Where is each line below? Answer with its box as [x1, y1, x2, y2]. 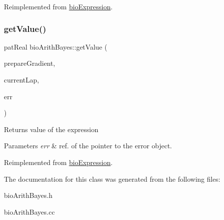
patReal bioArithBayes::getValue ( [4, 41, 108, 52]
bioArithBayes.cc [4, 206, 55, 217]
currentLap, [4, 75, 39, 84]
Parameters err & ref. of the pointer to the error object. [4, 140, 172, 151]
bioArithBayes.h [4, 190, 53, 200]
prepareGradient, [4, 58, 56, 68]
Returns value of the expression [4, 124, 99, 134]
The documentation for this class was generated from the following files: [4, 173, 221, 184]
